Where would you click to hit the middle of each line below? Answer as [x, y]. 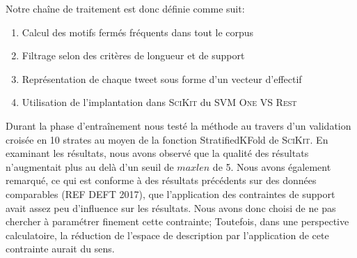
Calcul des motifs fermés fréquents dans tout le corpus [138, 32]
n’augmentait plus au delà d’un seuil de [90, 166]
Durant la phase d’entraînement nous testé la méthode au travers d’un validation [178, 125]
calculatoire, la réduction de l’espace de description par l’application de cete [167, 235]
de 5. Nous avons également [272, 166]
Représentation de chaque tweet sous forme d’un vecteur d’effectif [162, 78]
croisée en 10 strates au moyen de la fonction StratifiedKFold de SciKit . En [167, 139]
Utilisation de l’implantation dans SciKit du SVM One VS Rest [159, 102]
